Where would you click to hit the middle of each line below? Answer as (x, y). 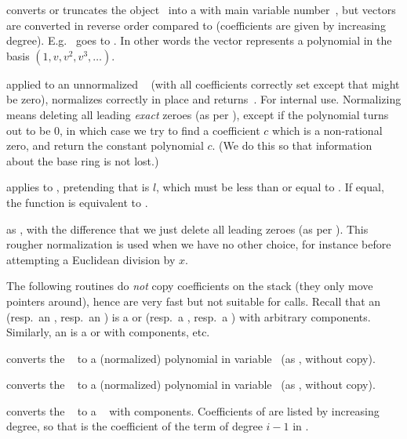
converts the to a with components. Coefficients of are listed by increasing (193, 410)
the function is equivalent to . (77, 202)
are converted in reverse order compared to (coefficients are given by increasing (196, 25)
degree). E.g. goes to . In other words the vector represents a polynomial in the (199, 40)
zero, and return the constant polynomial (105, 145)
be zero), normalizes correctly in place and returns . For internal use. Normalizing (204, 99)
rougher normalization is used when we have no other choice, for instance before (199, 244)
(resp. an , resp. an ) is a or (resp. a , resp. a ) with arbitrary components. (189, 316)
